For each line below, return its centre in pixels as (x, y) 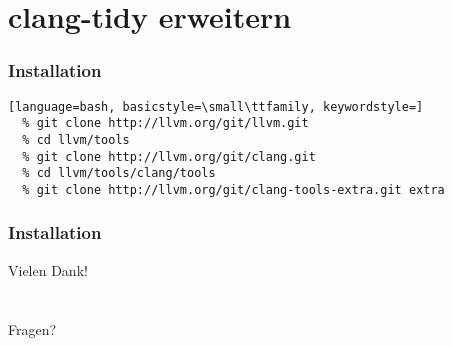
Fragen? (32, 328)
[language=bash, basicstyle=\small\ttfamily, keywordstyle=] (216, 106)
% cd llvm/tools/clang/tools (119, 173)
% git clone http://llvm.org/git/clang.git (169, 156)
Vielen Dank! (48, 269)
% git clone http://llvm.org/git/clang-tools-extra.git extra (233, 189)
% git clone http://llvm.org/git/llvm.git (165, 123)
